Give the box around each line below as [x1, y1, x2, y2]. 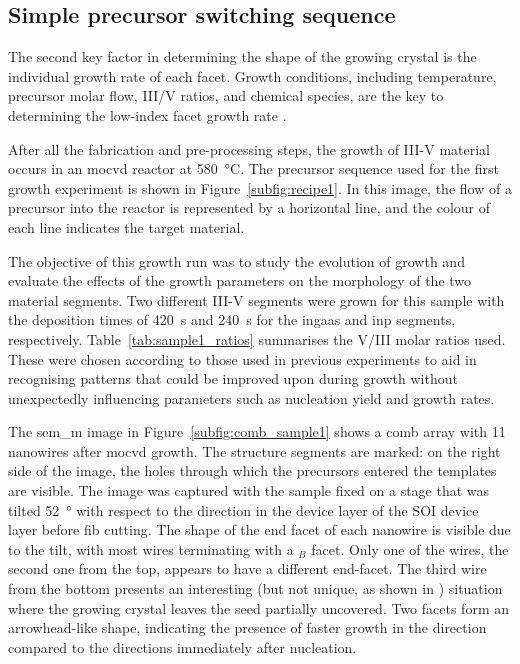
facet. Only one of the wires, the [311, 538, 509, 559]
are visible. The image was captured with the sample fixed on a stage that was [8, 480, 490, 501]
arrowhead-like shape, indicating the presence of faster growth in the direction [8, 617, 487, 638]
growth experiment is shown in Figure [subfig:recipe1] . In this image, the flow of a [8, 177, 512, 198]
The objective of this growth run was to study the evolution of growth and [8, 250, 465, 271]
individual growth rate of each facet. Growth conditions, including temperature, [8, 65, 497, 86]
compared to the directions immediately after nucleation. [8, 636, 357, 657]
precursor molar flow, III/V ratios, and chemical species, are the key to [8, 85, 444, 106]
